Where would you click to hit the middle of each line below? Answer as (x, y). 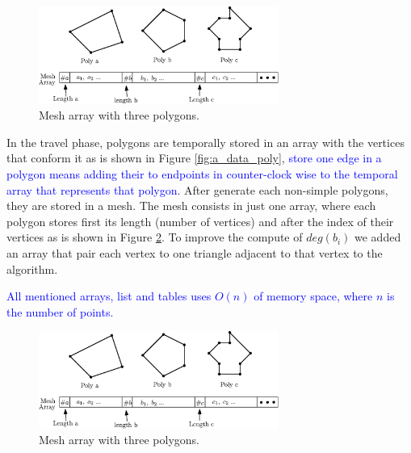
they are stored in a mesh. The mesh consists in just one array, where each (191, 206)
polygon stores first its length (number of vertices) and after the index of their (200, 221)
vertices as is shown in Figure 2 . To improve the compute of (155, 237)
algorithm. (32, 268)
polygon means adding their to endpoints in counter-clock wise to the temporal (202, 173)
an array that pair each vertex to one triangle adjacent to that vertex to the (195, 252)
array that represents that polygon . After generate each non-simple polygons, (197, 189)
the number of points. (60, 311)
